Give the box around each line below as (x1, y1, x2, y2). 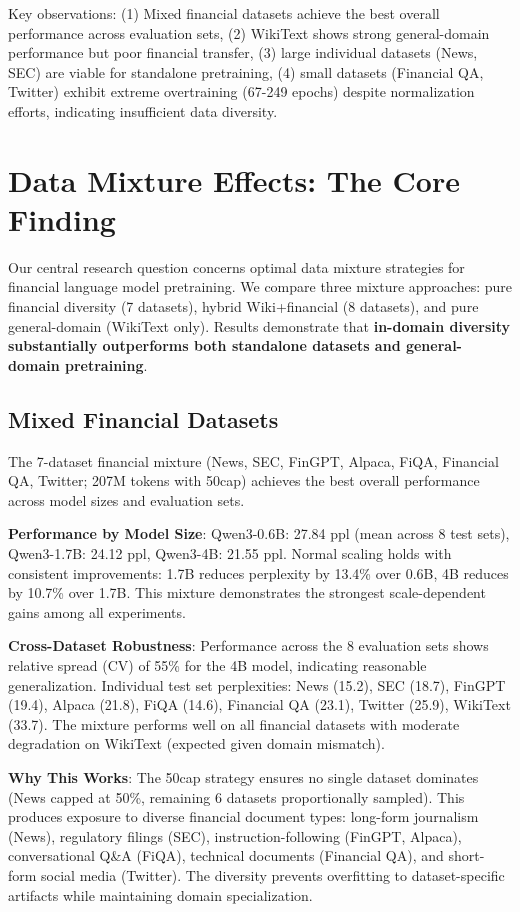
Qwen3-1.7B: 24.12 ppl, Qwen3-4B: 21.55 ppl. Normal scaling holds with (8, 543, 452, 564)
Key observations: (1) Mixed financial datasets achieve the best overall (8, 3, 440, 23)
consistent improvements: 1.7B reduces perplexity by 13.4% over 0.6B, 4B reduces (8, 562, 509, 583)
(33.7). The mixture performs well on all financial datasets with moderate (8, 713, 460, 734)
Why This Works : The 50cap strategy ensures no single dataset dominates (8, 766, 479, 787)
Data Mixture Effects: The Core (8, 159, 460, 200)
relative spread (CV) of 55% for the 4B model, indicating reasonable (8, 654, 427, 675)
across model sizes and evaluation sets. (8, 489, 245, 510)
